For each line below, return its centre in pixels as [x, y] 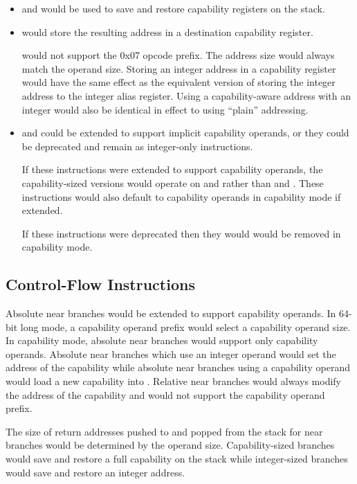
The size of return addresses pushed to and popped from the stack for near [164, 431]
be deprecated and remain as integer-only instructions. [137, 146]
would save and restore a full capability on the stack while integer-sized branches [177, 459]
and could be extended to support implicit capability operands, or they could [185, 133]
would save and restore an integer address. [95, 472]
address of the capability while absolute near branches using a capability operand [178, 367]
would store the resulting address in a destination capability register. [167, 32]
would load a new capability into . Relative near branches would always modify [173, 381]
